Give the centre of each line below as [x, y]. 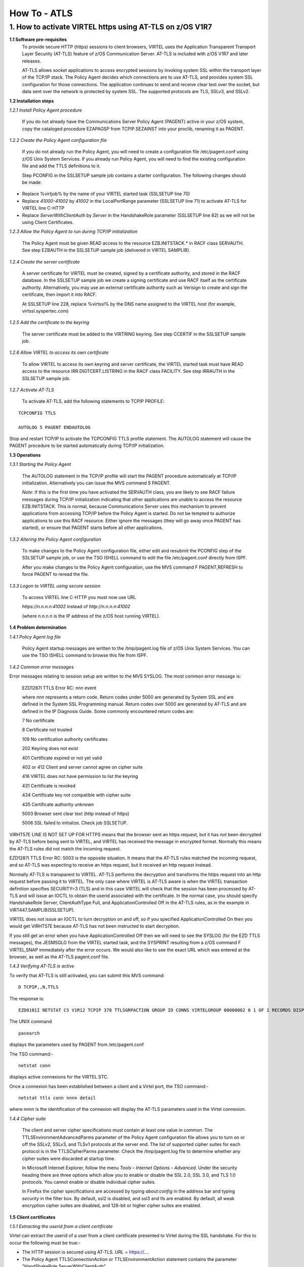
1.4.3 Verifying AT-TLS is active [42, 966]
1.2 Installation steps [32, 101]
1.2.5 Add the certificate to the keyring [49, 322]
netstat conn [34, 1065]
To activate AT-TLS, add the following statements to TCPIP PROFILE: [93, 401]
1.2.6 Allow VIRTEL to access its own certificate [59, 353]
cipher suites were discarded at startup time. [69, 1159]
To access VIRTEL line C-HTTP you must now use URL [79, 597]
